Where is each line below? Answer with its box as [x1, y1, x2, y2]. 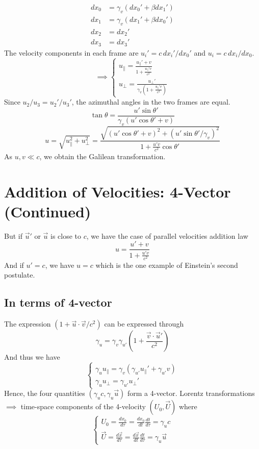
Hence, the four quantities [4, 388, 85, 398]
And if [4, 259, 24, 270]
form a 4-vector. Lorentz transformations [127, 388, 255, 398]
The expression [4, 318, 51, 329]
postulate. [4, 269, 35, 280]
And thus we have [4, 352, 60, 362]
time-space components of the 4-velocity [20, 401, 146, 412]
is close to [50, 230, 82, 241]
